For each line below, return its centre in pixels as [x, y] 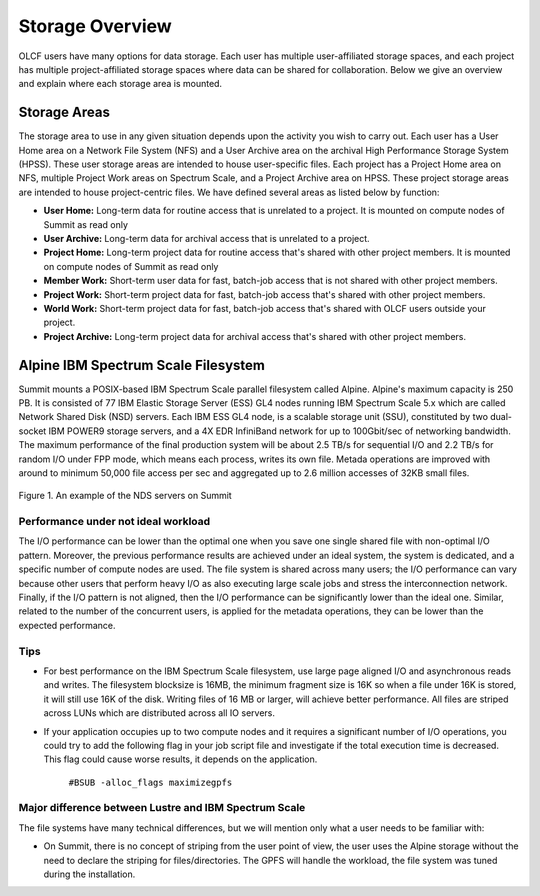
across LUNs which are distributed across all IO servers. [159, 713]
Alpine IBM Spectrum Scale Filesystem [141, 365]
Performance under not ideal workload [114, 522]
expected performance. [67, 625]
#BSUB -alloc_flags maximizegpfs [150, 782]
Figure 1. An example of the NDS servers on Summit [125, 496]
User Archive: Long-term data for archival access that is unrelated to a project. [206, 238]
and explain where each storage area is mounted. [120, 84]
